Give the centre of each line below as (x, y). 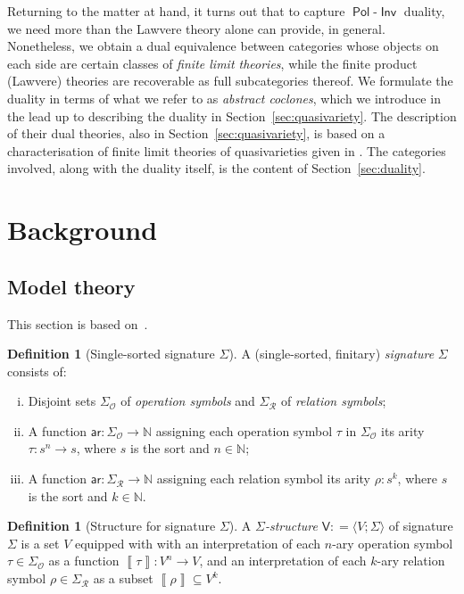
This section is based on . (78, 323)
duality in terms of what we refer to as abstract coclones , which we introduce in (224, 98)
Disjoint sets (62, 401)
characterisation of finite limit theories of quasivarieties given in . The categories (227, 150)
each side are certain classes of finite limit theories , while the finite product (212, 63)
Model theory (71, 286)
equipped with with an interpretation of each (198, 543)
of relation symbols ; (333, 401)
